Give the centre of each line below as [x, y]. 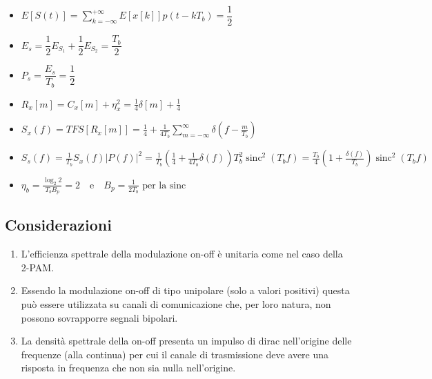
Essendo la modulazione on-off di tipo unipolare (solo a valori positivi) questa [185, 290]
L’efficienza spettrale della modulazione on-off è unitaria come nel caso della [182, 254]
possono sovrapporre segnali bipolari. [99, 317]
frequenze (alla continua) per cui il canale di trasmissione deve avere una [175, 354]
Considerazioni [58, 225]
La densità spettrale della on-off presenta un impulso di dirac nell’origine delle [186, 341]
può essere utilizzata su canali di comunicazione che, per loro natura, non [176, 303]
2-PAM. [38, 267]
